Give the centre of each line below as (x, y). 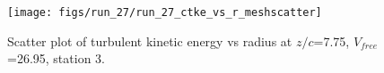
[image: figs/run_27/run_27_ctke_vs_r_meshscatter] (165, 12)
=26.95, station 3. (56, 58)
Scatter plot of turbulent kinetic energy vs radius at (150, 41)
